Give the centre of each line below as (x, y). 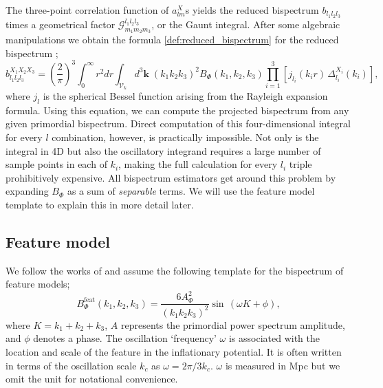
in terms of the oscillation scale (71, 365)
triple (300, 164)
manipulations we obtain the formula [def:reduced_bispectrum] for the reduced (172, 40)
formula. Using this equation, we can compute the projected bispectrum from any (177, 110)
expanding (27, 191)
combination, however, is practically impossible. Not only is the (185, 137)
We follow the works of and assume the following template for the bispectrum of (175, 270)
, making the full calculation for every (198, 164)
